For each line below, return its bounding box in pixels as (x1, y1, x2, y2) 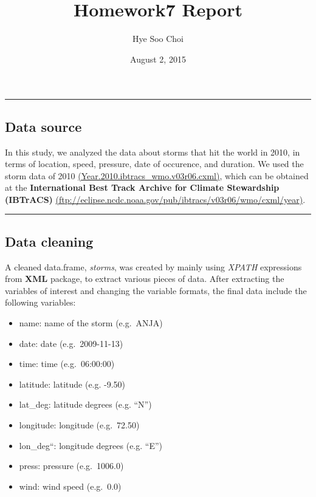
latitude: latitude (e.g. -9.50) (19, 377, 126, 390)
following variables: (5, 296, 76, 309)
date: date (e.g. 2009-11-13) (19, 337, 123, 349)
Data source (5, 117, 82, 135)
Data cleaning (5, 231, 94, 250)
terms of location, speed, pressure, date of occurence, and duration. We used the (5, 157, 304, 170)
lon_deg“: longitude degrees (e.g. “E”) (19, 439, 162, 451)
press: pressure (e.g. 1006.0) (19, 459, 124, 472)
